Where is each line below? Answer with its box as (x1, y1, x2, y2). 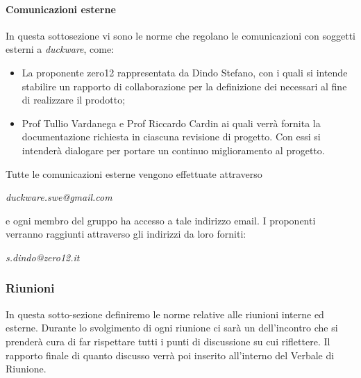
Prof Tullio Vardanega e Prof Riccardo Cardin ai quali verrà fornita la (22, 115, 321, 130)
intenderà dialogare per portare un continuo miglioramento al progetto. (22, 142, 325, 157)
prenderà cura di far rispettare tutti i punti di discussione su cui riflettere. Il (6, 334, 330, 348)
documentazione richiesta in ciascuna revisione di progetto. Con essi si (22, 129, 321, 144)
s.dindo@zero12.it (6, 249, 80, 264)
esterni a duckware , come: (6, 42, 115, 56)
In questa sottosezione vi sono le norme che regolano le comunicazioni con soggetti (6, 28, 355, 42)
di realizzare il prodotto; (22, 92, 126, 107)
